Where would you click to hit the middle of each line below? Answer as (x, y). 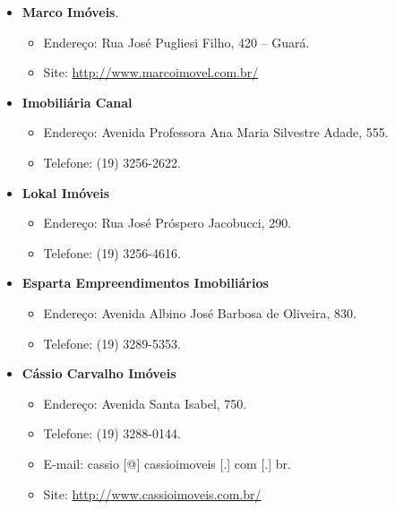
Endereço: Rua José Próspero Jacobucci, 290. (167, 223)
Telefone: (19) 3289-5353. (112, 343)
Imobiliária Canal (77, 102)
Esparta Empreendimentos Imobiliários (145, 283)
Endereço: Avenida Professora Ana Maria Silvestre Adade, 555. (216, 132)
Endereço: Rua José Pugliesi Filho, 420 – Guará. (176, 42)
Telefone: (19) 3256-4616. (112, 252)
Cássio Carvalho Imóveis (99, 373)
